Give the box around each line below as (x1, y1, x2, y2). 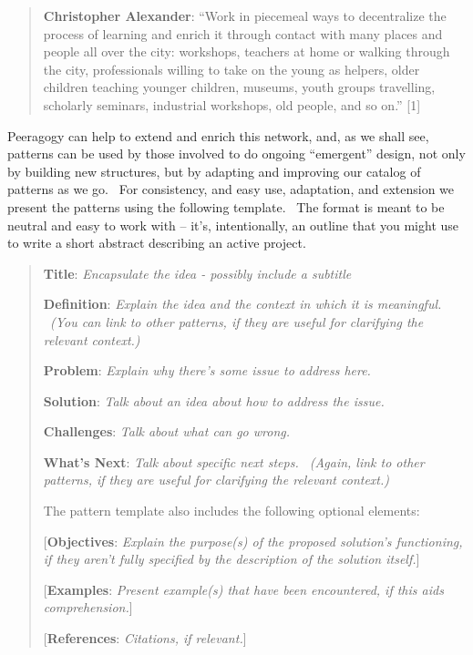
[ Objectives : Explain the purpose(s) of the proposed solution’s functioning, (43, 531, 463, 550)
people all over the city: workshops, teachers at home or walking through (43, 42, 450, 61)
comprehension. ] (43, 598, 133, 617)
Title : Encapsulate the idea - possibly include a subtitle (43, 263, 352, 282)
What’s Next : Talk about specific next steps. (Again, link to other (43, 452, 425, 471)
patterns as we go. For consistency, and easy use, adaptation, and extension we (7, 179, 455, 199)
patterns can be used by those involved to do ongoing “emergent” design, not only (7, 144, 466, 163)
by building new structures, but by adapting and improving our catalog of (7, 161, 421, 180)
